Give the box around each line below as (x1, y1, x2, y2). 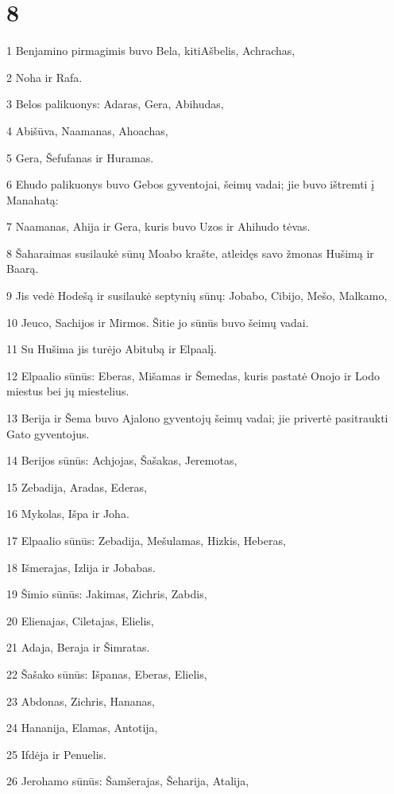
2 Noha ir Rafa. (6, 68, 83, 85)
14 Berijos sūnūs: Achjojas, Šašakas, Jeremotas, (6, 452, 238, 469)
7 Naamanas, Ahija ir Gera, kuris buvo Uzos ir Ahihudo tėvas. (6, 218, 311, 235)
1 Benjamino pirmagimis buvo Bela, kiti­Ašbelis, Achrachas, (6, 42, 295, 59)
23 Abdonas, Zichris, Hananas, (6, 692, 155, 709)
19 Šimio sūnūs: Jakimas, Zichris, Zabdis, (6, 586, 207, 602)
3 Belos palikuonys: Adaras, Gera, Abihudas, (6, 95, 224, 112)
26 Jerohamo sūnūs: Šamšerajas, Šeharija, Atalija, (6, 773, 249, 789)
